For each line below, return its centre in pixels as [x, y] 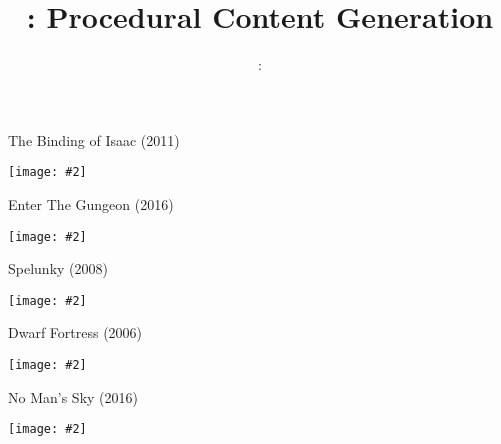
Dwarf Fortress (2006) [75, 332]
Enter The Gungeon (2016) [91, 203]
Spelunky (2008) [58, 268]
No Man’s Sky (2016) [73, 396]
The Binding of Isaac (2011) [94, 139]
